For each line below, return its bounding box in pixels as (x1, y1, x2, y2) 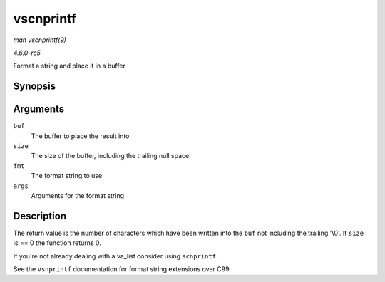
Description (13, 210, 67, 222)
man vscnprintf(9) (13, 36, 67, 44)
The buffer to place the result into (31, 132, 130, 140)
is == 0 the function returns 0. (13, 239, 101, 247)
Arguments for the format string (31, 191, 125, 199)
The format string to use (31, 172, 103, 180)
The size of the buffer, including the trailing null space (31, 152, 190, 160)
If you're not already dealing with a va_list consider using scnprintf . (13, 251, 218, 260)
